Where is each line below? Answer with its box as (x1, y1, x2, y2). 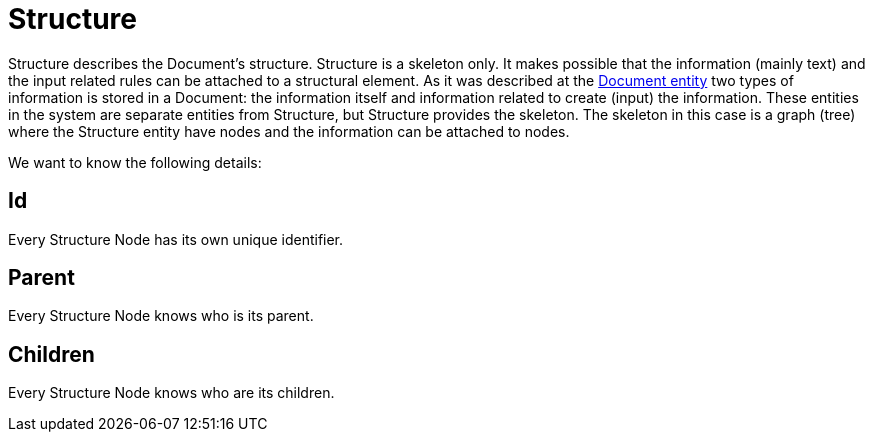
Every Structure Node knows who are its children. (8, 384, 335, 402)
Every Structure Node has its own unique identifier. (8, 230, 344, 248)
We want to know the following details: (8, 153, 262, 171)
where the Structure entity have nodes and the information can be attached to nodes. (8, 122, 570, 140)
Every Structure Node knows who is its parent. (8, 307, 314, 325)
